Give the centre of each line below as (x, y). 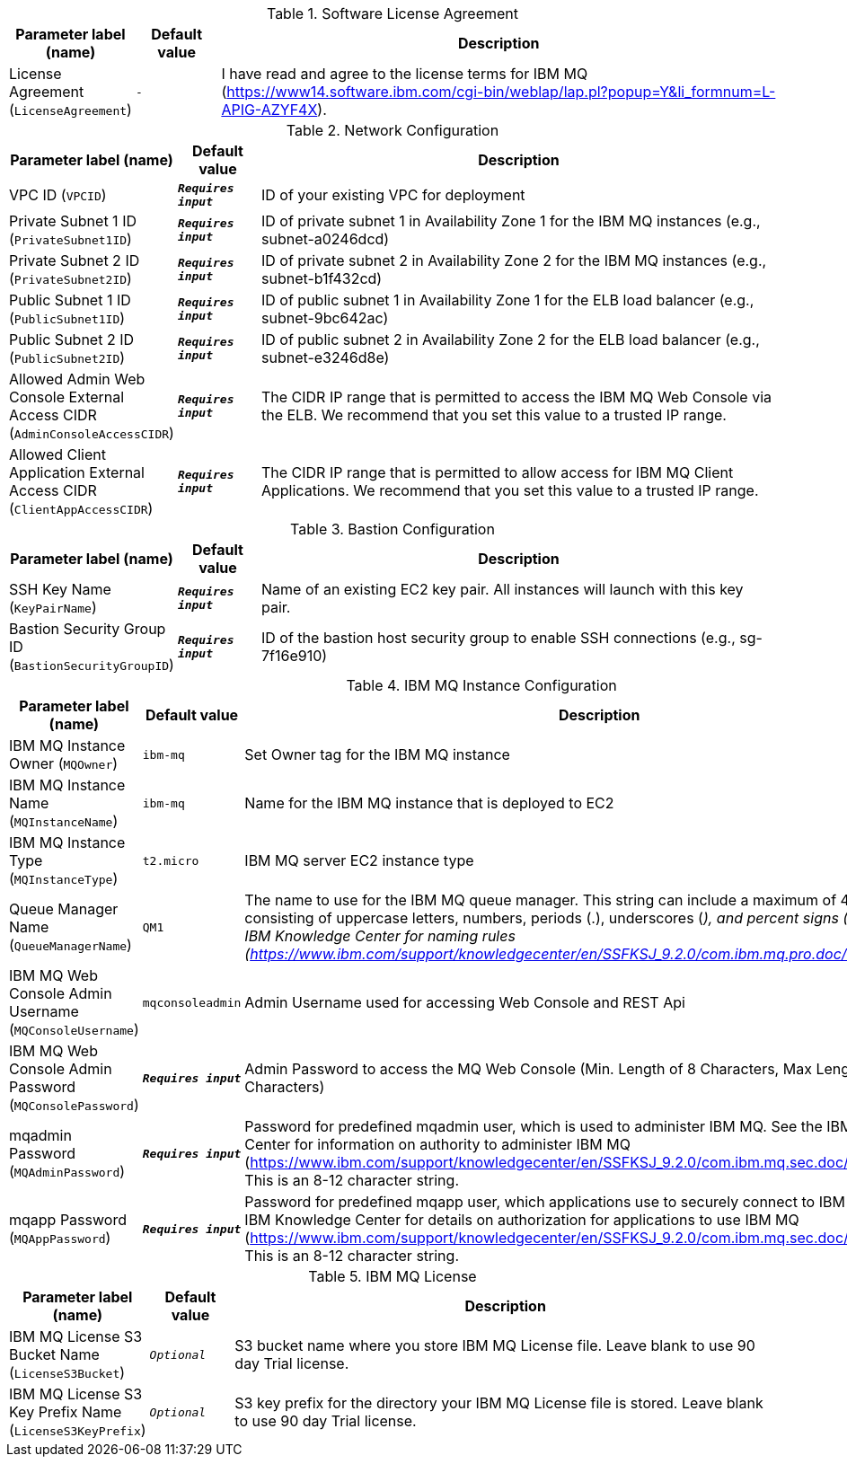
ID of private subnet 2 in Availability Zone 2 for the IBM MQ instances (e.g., (514, 260)
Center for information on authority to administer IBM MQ (437, 1144)
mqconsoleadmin (192, 1002)
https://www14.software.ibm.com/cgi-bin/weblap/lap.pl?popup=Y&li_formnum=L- (501, 92)
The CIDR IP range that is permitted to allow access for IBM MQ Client (497, 472)
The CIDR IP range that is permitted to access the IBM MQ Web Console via (516, 397)
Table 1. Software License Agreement (393, 13)
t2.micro (171, 860)
